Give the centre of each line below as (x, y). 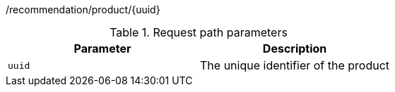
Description (295, 48)
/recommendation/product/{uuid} (83, 9)
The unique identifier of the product (295, 65)
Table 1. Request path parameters (199, 32)
